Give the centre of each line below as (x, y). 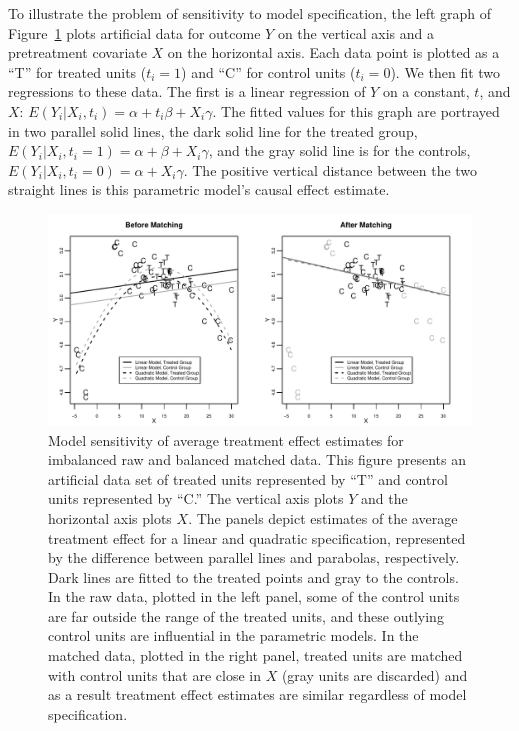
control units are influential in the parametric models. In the (233, 635)
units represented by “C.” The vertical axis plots (196, 498)
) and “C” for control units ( (268, 71)
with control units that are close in (154, 674)
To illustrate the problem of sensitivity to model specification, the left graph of (250, 13)
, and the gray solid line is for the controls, (339, 150)
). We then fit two (445, 71)
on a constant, (426, 91)
